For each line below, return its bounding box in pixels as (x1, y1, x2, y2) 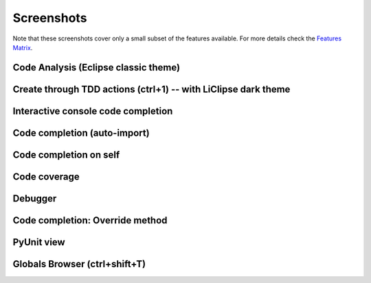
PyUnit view (12, 236, 65, 248)
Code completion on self (12, 149, 120, 160)
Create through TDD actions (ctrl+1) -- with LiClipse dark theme (12, 83, 291, 95)
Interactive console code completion (12, 105, 173, 116)
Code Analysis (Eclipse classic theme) (12, 62, 181, 73)
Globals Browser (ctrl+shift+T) (12, 258, 146, 270)
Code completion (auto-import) (12, 127, 150, 138)
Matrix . (12, 43, 33, 51)
